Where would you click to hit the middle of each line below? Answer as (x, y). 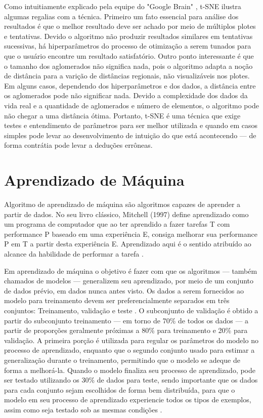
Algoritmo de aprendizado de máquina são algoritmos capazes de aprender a (122, 204)
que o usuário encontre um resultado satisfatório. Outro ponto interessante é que (129, 55)
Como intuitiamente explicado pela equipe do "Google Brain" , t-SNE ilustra (123, 6)
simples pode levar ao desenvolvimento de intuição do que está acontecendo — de (130, 135)
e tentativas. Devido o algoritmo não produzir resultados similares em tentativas (128, 36)
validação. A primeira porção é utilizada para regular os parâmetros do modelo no (131, 340)
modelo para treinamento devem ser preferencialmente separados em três (117, 300)
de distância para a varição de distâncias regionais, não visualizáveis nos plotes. (127, 76)
